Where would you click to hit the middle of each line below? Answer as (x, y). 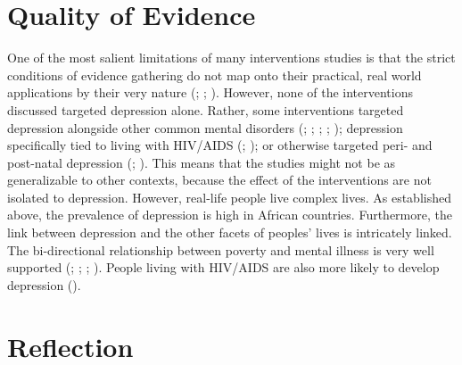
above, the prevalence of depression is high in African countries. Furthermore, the (230, 215)
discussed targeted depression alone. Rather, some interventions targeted (206, 109)
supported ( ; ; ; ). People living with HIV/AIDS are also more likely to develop (223, 267)
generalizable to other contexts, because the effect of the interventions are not (219, 180)
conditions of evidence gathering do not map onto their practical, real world (214, 75)
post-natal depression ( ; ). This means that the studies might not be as (202, 162)
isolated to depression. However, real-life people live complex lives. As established (229, 197)
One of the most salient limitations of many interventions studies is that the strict (231, 58)
